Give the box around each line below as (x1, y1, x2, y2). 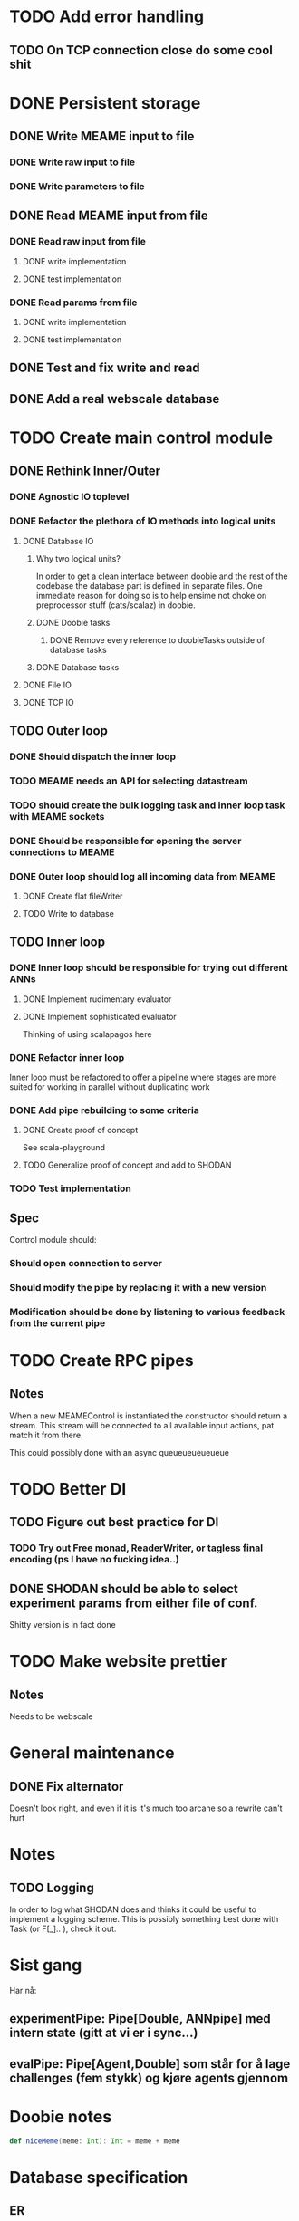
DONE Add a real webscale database (9, 391, 220, 407)
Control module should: (9, 1234, 97, 1245)
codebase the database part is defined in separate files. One (35, 580, 263, 591)
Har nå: (9, 1985, 37, 1995)
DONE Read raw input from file (9, 236, 147, 248)
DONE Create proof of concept (22, 1125, 139, 1136)
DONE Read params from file (9, 296, 138, 309)
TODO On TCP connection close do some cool (9, 43, 274, 58)
